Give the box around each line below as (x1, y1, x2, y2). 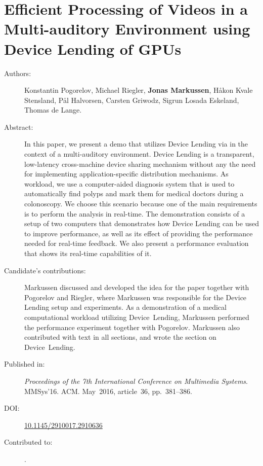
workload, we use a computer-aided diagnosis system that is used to (24, 178, 235, 189)
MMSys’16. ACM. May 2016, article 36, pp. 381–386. (24, 385, 192, 396)
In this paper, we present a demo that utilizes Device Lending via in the (24, 138, 248, 149)
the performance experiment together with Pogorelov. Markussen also (24, 321, 240, 332)
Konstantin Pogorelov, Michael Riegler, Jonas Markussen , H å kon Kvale (24, 85, 253, 95)
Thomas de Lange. (24, 104, 82, 115)
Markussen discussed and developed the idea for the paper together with (24, 282, 249, 293)
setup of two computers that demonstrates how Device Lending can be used (24, 218, 259, 229)
